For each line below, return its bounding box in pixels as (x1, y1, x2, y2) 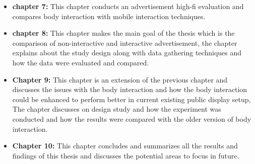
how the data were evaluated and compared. (12, 57, 149, 67)
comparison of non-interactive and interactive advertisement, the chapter (12, 37, 237, 48)
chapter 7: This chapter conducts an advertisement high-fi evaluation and (12, 1, 244, 11)
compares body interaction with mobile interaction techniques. (12, 11, 206, 21)
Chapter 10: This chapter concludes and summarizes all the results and (12, 140, 238, 151)
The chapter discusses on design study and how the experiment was (12, 104, 221, 114)
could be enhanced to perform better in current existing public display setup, (12, 94, 251, 104)
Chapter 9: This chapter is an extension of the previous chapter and (12, 74, 228, 85)
